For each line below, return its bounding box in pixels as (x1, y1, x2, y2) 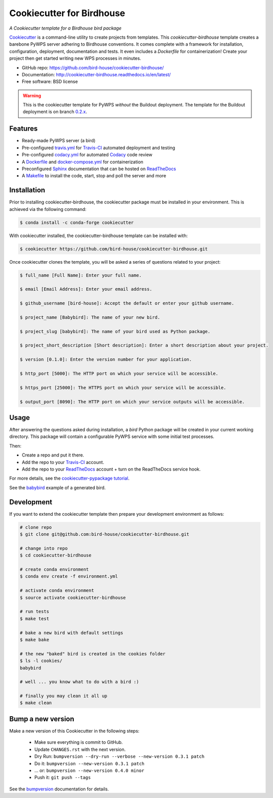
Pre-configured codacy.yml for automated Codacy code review (22, 152, 153, 158)
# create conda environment (20, 566, 89, 573)
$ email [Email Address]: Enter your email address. (20, 286, 153, 292)
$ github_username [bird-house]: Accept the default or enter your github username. (20, 300, 234, 306)
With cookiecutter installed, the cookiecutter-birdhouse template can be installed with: (9, 233, 188, 239)
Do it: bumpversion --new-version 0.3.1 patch (34, 760, 145, 766)
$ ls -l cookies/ (20, 658, 63, 664)
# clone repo (20, 524, 52, 530)
